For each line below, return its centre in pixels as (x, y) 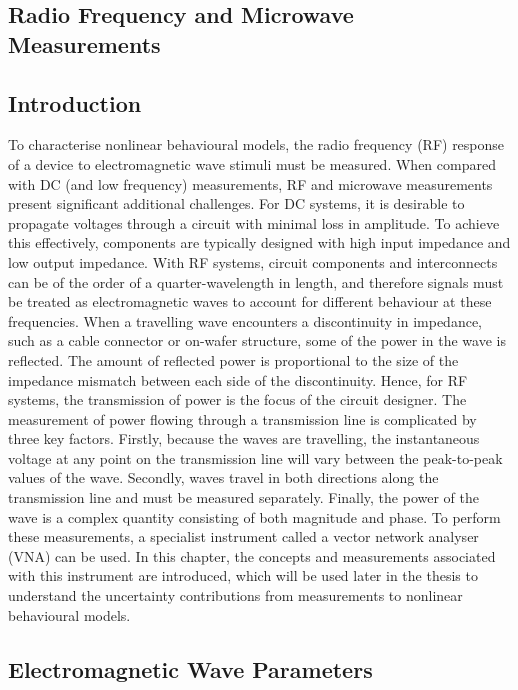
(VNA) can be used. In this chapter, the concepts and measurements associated (252, 555)
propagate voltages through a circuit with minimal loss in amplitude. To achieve (254, 222)
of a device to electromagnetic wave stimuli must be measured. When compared (252, 163)
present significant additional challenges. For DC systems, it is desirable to (236, 203)
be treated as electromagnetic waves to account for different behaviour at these (250, 301)
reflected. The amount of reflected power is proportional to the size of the (233, 359)
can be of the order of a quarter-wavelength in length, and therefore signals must (256, 281)
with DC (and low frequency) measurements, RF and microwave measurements (250, 183)
